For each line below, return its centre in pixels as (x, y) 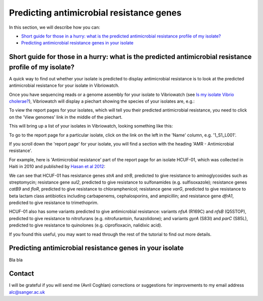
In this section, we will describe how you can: (55, 27)
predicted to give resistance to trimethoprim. (54, 203)
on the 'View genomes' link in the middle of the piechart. (66, 117)
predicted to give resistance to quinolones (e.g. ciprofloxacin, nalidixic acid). (86, 225)
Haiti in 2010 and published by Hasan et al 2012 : (57, 167)
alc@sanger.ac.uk (27, 292)
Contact (21, 273)
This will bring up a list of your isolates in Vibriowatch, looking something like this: (91, 126)
